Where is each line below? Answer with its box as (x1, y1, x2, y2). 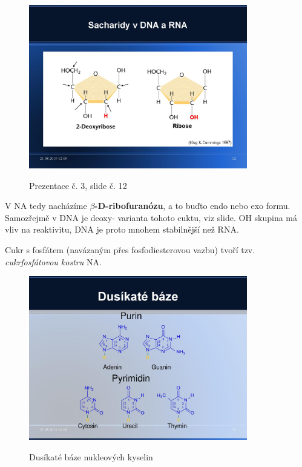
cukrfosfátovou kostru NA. (5, 255, 102, 268)
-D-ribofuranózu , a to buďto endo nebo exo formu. (94, 199, 291, 212)
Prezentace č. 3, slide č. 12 (29, 179, 127, 191)
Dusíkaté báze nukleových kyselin (29, 450, 153, 463)
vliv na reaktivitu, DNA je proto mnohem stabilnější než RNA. (5, 223, 239, 236)
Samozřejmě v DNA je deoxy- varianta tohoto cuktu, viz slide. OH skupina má (5, 211, 298, 224)
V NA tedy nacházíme (5, 199, 87, 212)
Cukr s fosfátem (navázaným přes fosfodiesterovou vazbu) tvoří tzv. (5, 243, 255, 256)
